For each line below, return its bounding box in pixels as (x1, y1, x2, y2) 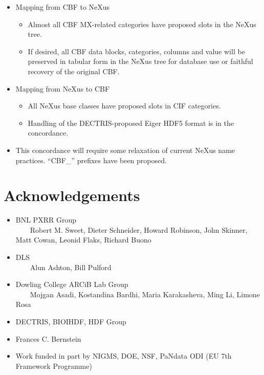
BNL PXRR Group (15, 214, 76, 225)
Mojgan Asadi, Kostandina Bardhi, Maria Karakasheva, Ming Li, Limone (30, 289, 260, 299)
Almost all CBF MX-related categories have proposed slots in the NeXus (28, 18, 256, 29)
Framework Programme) (15, 360, 92, 371)
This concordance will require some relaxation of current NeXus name (15, 144, 235, 155)
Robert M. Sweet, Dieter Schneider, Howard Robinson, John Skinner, (30, 224, 248, 235)
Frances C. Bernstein (15, 333, 81, 344)
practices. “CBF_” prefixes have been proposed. (15, 155, 167, 165)
